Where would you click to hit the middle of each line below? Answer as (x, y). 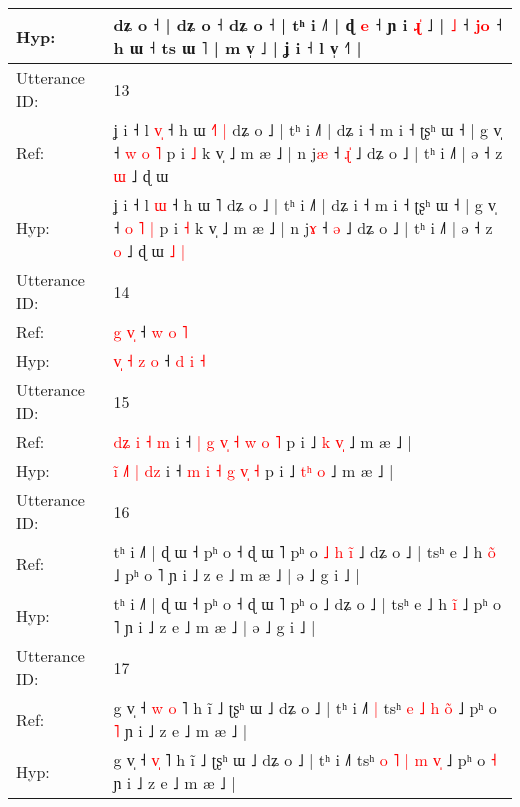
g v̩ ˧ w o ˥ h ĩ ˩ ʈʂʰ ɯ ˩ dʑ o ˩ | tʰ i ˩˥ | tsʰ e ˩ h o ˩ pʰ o (305, 707)
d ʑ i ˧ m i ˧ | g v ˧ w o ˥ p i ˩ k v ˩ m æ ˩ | (262, 441)
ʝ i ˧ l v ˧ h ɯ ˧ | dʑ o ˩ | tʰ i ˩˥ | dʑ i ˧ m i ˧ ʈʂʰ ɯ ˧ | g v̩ (307, 129)
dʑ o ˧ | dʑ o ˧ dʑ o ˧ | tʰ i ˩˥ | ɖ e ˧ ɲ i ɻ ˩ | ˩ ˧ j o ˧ (308, 24)
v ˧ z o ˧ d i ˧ (159, 360)
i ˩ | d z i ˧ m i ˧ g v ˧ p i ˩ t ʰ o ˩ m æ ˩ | (253, 470)
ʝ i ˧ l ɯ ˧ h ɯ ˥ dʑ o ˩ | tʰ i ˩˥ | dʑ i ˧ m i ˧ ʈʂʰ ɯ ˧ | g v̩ (305, 204)
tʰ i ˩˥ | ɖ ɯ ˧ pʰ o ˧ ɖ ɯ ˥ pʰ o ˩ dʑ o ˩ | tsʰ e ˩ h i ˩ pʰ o (307, 603)
